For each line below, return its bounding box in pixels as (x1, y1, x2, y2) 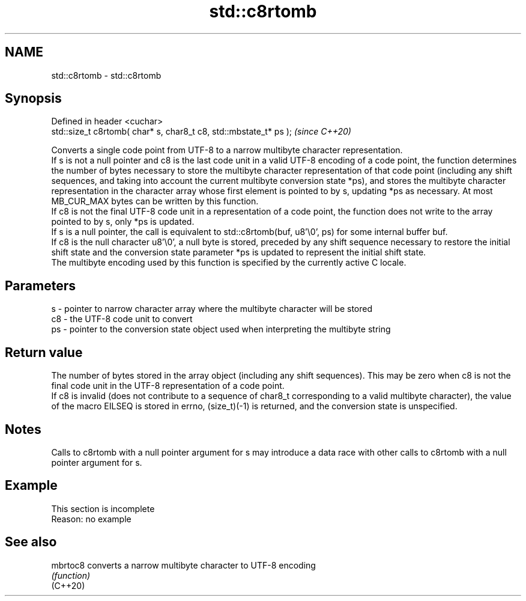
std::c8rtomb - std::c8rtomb (51, 70, 162, 81)
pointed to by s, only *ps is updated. (51, 216, 195, 227)
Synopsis (5, 91, 62, 106)
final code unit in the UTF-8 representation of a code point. (51, 380, 285, 391)
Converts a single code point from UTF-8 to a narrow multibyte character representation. (51, 145, 403, 156)
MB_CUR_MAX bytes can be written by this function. (51, 196, 259, 207)
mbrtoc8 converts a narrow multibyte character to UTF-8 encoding (51, 560, 316, 570)
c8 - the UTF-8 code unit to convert (51, 314, 193, 325)
